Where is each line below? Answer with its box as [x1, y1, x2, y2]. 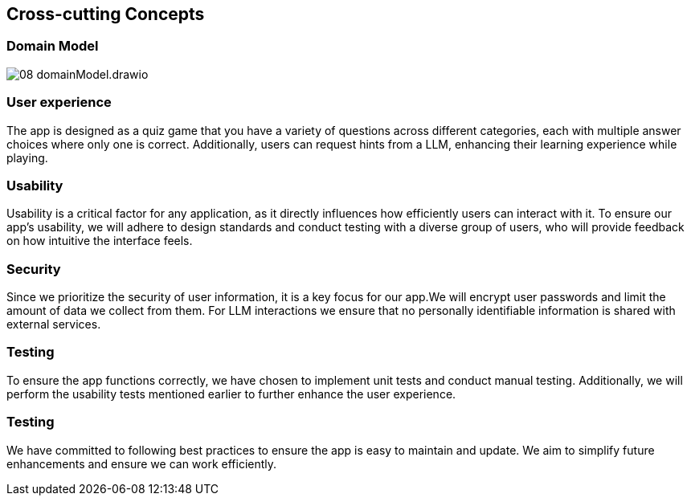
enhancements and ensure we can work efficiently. [6, 456, 277, 471]
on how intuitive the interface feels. [6, 234, 193, 248]
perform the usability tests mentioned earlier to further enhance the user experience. [6, 386, 456, 401]
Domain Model [6, 38, 99, 55]
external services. [6, 317, 101, 332]
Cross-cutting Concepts [6, 4, 205, 24]
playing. [6, 150, 48, 165]
